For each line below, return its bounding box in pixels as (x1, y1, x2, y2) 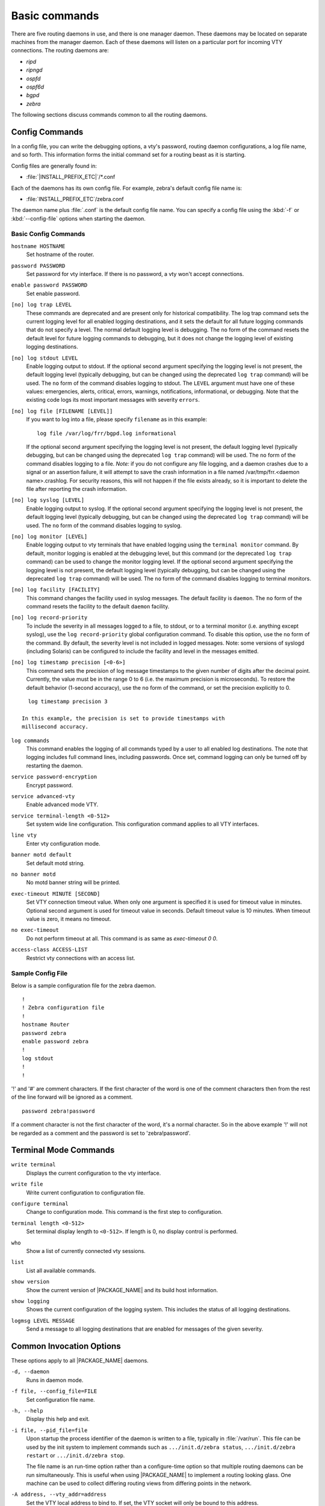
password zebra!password (22, 1107, 95, 1114)
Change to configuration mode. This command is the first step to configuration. (26, 1208, 223, 1216)
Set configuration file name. (26, 1396, 96, 1403)
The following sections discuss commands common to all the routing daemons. (11, 111, 208, 119)
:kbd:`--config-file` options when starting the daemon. (11, 214, 146, 222)
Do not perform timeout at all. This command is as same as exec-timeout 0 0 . (26, 934, 218, 942)
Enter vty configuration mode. (26, 840, 101, 847)
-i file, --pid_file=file (11, 1426, 88, 1434)
